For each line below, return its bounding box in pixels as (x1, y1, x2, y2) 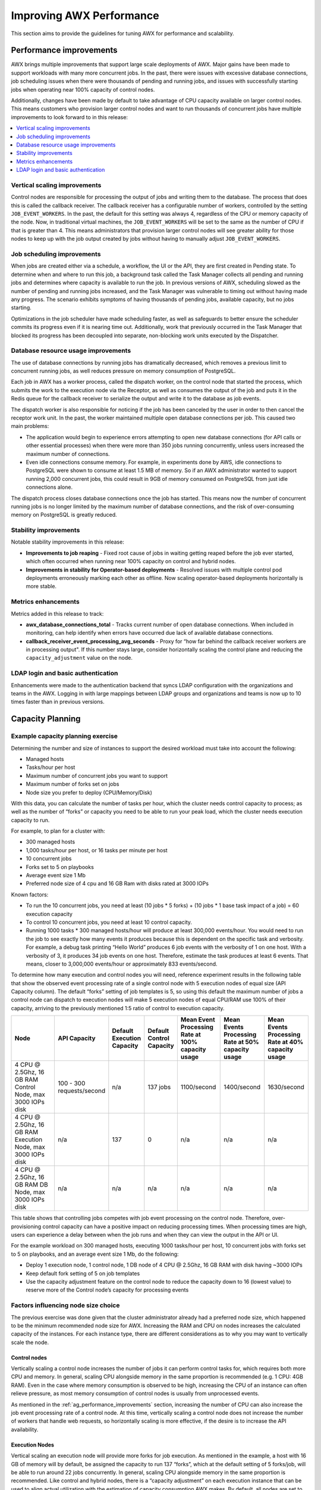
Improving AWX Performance (11, 9, 160, 22)
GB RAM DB (14, 1181, 48, 1189)
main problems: (11, 423, 49, 430)
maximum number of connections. (26, 450, 110, 457)
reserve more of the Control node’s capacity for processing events (26, 1286, 189, 1293)
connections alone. (26, 483, 73, 491)
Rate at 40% (267, 1038, 304, 1046)
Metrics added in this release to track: (11, 610, 104, 617)
